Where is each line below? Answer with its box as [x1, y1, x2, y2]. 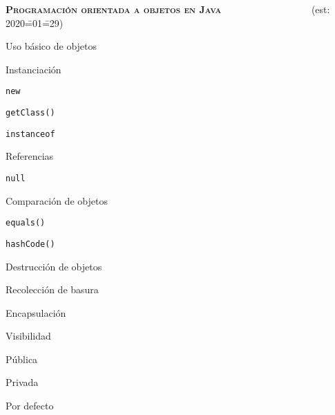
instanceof [6, 129, 55, 139]
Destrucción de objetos [6, 259, 102, 273]
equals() [6, 218, 46, 228]
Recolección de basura [6, 282, 99, 297]
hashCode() [6, 239, 55, 249]
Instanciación [6, 62, 61, 76]
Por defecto [6, 398, 54, 413]
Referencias [6, 149, 54, 163]
